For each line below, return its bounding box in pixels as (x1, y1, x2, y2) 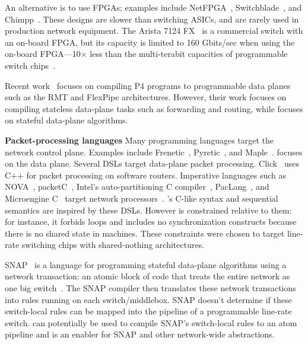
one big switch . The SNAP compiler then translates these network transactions (5, 282, 296, 294)
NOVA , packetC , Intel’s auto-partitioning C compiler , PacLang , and (5, 180, 269, 193)
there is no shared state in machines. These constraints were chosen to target (5, 227, 285, 239)
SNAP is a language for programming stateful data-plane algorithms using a (5, 258, 287, 270)
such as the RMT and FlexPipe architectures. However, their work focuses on (5, 91, 287, 103)
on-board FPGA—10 (5, 47, 81, 60)
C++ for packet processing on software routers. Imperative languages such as (5, 168, 287, 181)
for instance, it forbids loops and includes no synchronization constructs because (5, 215, 297, 228)
